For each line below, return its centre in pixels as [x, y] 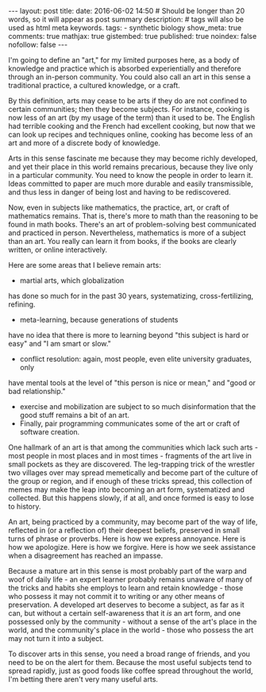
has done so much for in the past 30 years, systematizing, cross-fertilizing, [131, 296]
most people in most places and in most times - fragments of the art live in [130, 456]
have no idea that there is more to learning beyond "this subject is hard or [129, 335]
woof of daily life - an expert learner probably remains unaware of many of [130, 579]
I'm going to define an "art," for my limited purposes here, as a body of [124, 60]
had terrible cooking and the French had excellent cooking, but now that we [132, 126]
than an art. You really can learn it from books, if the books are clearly [122, 241]
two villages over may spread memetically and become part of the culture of [133, 473]
